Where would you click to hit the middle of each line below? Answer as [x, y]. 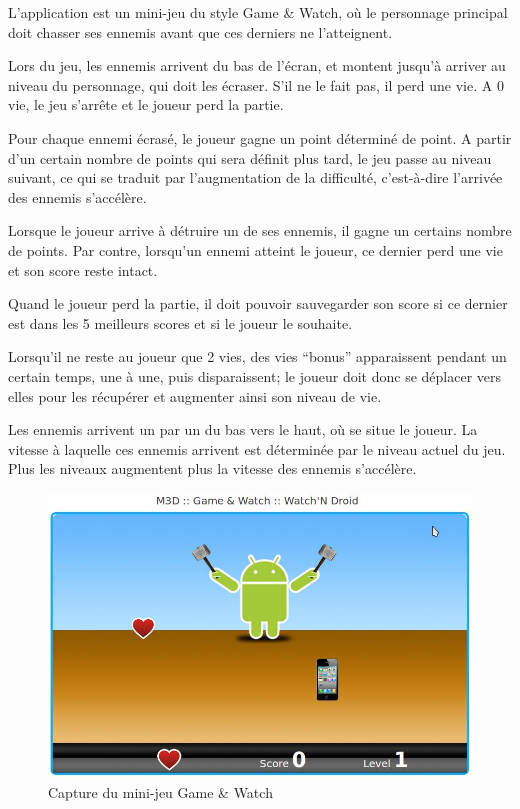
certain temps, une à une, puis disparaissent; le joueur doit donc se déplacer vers [255, 375]
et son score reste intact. [83, 269]
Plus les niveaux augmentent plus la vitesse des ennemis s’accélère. [212, 468]
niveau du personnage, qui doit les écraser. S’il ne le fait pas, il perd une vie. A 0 [256, 84]
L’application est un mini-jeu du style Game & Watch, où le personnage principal [258, 12]
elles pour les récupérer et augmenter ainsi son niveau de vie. [195, 395]
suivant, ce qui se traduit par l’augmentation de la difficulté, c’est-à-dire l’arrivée [255, 177]
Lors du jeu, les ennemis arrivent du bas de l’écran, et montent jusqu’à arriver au [257, 65]
